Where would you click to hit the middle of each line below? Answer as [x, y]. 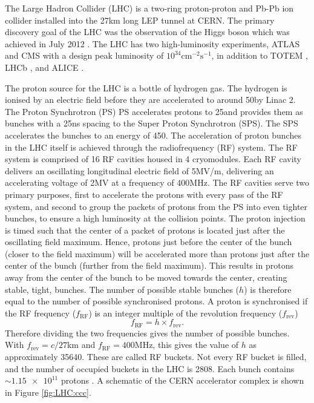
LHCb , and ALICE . [44, 67]
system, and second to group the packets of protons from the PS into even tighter [156, 206]
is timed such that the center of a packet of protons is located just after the [145, 230]
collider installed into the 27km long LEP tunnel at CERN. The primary [140, 20]
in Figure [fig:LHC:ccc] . [48, 392]
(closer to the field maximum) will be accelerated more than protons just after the [157, 253]
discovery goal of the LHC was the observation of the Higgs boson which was [147, 32]
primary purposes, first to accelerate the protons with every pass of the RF [144, 194]
